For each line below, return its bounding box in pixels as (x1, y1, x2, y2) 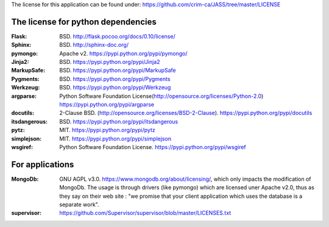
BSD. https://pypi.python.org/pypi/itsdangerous (59, 117, 179, 125)
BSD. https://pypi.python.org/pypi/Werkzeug (59, 84, 171, 91)
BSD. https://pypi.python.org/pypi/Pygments (59, 75, 171, 82)
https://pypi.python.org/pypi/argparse (59, 101, 155, 108)
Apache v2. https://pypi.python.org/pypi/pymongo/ (59, 49, 188, 57)
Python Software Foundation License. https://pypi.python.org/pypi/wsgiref (59, 143, 246, 150)
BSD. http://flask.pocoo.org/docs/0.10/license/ (59, 32, 176, 40)
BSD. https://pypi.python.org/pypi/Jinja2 (59, 58, 161, 66)
